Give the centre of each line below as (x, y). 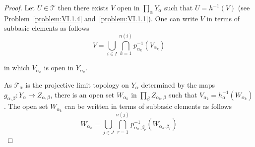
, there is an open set (82, 94)
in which (17, 68)
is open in (59, 68)
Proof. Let (19, 7)
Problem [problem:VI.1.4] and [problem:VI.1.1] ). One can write (101, 18)
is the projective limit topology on (77, 84)
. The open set (26, 106)
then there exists (83, 7)
